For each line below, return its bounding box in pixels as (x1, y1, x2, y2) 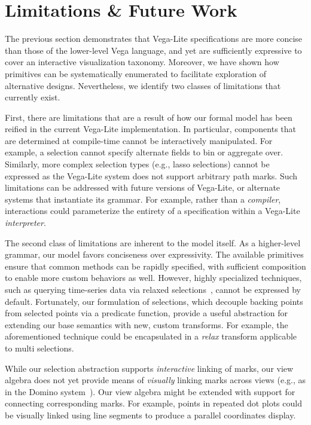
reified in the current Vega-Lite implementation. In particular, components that (5, 123, 296, 135)
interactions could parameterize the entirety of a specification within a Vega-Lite (5, 204, 300, 217)
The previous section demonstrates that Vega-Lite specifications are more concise (5, 32, 303, 45)
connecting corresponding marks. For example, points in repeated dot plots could (5, 397, 302, 409)
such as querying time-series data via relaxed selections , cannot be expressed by (5, 283, 301, 295)
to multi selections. (5, 341, 74, 354)
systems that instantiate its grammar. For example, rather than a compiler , (5, 192, 281, 205)
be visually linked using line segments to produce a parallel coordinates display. (5, 408, 296, 421)
